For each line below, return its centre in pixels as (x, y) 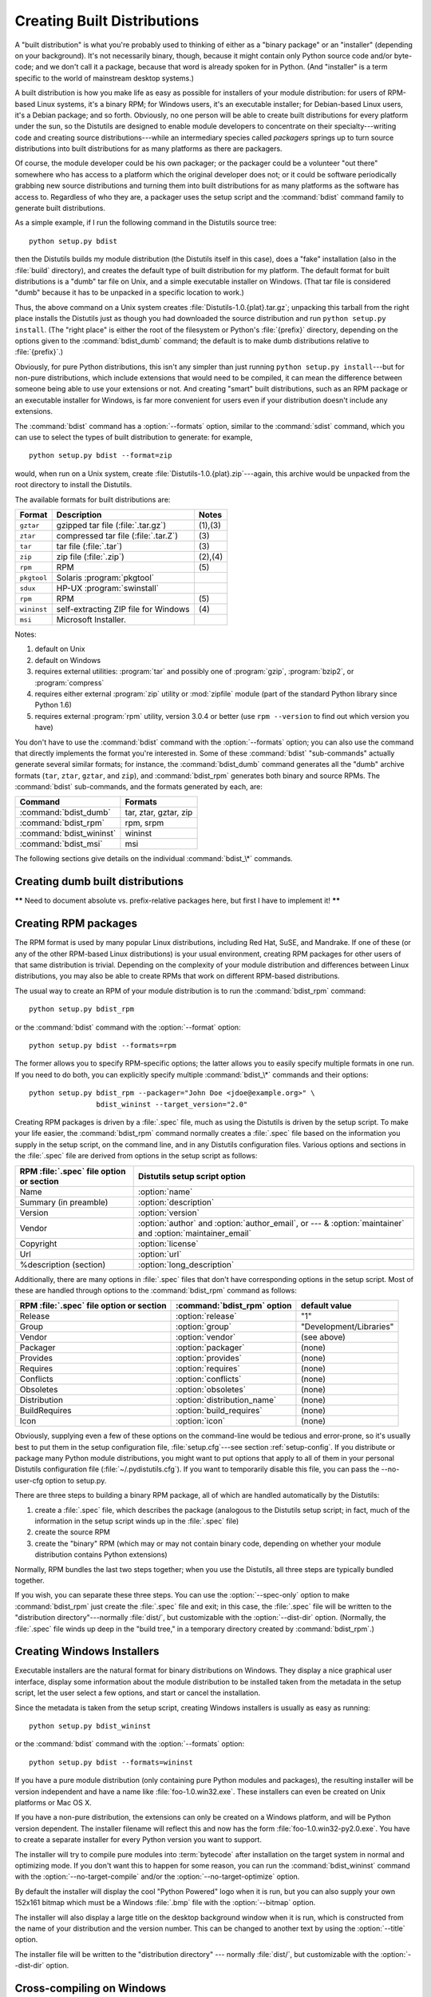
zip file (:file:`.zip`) (91, 557)
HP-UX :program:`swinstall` (108, 588)
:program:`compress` (69, 682)
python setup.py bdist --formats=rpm (103, 1046)
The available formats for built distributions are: (93, 499)
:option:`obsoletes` (211, 1390)
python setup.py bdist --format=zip (101, 456)
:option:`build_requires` (219, 1411)
